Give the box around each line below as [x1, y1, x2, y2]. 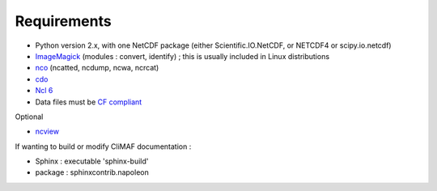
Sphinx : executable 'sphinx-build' [35, 156, 149, 166]
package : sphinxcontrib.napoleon [35, 168, 149, 177]
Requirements [15, 12, 112, 30]
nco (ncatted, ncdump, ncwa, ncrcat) [35, 63, 159, 73]
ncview [35, 126, 60, 137]
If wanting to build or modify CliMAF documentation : [15, 142, 192, 151]
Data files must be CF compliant [35, 97, 142, 107]
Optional [15, 112, 44, 121]
